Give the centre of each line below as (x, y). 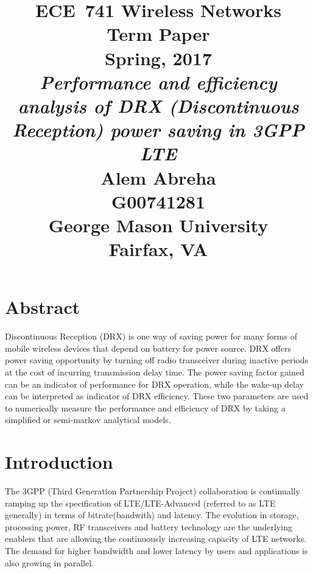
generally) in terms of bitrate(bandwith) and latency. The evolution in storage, (152, 515)
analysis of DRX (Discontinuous (158, 105)
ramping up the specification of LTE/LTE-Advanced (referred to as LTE (140, 503)
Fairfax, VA (158, 249)
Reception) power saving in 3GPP (158, 130)
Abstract (43, 307)
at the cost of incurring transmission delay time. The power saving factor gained (155, 372)
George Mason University (158, 225)
